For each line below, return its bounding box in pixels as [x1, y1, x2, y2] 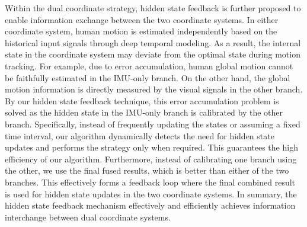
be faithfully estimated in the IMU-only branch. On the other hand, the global [5, 71, 290, 84]
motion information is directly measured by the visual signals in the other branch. [5, 83, 303, 95]
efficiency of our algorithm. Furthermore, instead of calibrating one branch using [5, 152, 297, 165]
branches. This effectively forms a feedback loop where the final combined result [5, 175, 296, 188]
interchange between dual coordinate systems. [5, 210, 171, 223]
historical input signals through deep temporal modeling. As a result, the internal [5, 36, 301, 49]
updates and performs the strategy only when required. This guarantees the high [5, 141, 298, 154]
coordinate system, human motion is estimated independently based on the [5, 25, 277, 37]
